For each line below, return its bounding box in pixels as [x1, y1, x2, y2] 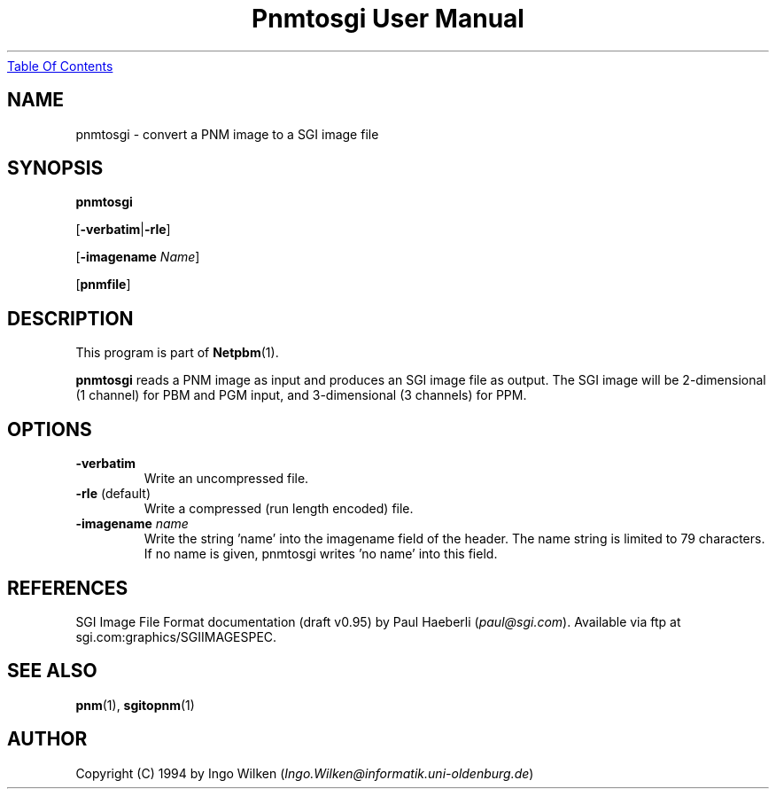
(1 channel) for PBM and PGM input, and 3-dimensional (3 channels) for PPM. [75, 387, 527, 403]
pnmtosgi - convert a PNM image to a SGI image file [75, 126, 379, 142]
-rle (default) [75, 486, 151, 502]
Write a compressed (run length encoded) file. [144, 501, 414, 517]
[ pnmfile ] [75, 277, 131, 293]
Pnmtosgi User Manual [252, 4, 524, 34]
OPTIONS [7, 418, 92, 441]
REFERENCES [7, 576, 128, 599]
